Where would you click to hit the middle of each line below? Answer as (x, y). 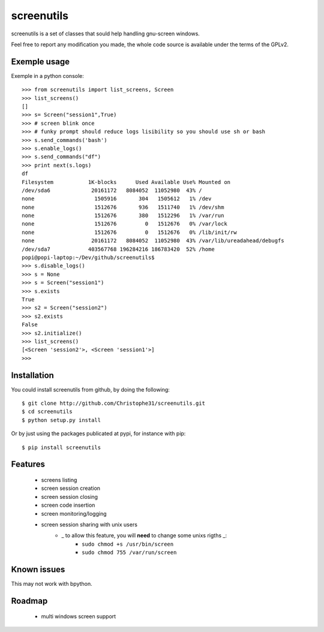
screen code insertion (68, 505)
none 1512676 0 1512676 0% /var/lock (124, 224)
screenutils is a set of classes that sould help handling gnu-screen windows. (106, 34)
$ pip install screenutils (61, 447)
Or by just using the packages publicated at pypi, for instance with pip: (98, 434)
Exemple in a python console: (47, 76)
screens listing (59, 480)
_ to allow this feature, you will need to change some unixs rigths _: (144, 535)
